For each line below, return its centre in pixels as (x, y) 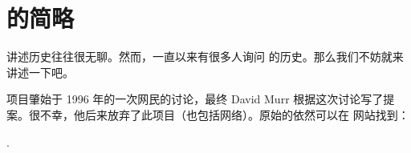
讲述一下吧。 (40, 72)
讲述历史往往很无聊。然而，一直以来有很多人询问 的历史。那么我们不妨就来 (205, 56)
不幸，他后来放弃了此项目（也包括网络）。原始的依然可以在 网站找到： (224, 114)
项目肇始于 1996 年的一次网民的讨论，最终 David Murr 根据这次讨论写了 (195, 99)
